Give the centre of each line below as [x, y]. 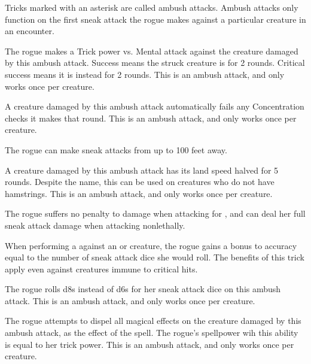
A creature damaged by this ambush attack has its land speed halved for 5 [142, 170]
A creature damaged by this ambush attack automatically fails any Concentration [155, 106]
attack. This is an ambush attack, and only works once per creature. [130, 300]
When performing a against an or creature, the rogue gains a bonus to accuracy [151, 245]
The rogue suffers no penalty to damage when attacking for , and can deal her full [155, 213]
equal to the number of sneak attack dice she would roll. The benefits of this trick [155, 257]
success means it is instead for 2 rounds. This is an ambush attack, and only [145, 74]
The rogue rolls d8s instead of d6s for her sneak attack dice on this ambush [143, 289]
